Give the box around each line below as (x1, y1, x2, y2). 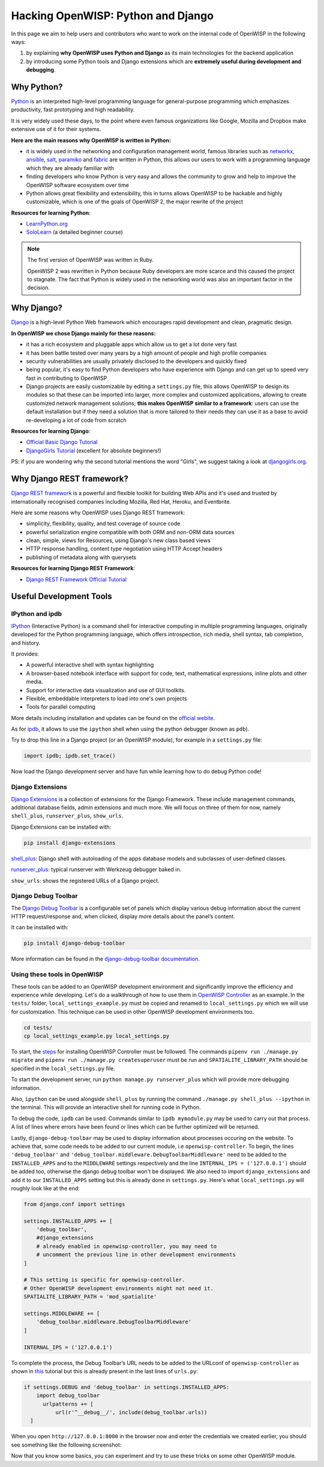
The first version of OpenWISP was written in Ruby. (27, 256, 154, 264)
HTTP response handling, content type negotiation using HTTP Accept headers (26, 545, 223, 552)
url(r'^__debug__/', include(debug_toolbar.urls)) (55, 1409, 208, 1416)
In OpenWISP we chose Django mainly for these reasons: (11, 329, 156, 337)
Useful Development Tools (11, 591, 112, 602)
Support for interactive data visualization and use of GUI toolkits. (26, 686, 186, 694)
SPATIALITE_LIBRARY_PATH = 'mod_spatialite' (23, 1293, 157, 1301)
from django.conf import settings (23, 1201, 125, 1207)
